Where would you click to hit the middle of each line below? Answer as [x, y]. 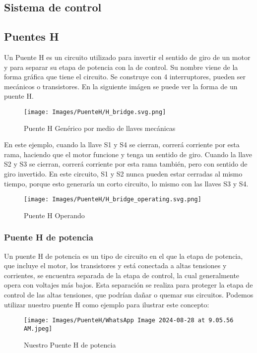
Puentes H [32, 36]
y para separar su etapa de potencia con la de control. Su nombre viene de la [121, 67]
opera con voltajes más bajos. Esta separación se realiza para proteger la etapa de [128, 285]
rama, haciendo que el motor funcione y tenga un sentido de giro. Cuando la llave [128, 154]
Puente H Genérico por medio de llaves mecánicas [100, 128]
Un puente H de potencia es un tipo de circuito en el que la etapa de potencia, [124, 256]
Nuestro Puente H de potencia [70, 344]
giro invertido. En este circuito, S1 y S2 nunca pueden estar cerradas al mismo [123, 173]
